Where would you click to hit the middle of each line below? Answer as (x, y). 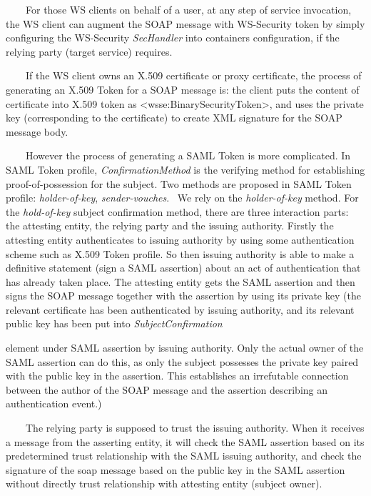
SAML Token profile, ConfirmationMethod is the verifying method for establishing (185, 169)
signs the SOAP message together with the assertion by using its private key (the (183, 296)
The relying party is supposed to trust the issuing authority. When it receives (195, 428)
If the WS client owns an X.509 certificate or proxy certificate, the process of (193, 75)
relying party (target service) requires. (89, 51)
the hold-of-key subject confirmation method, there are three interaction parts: (177, 211)
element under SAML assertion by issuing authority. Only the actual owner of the (185, 348)
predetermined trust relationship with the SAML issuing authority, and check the (184, 456)
